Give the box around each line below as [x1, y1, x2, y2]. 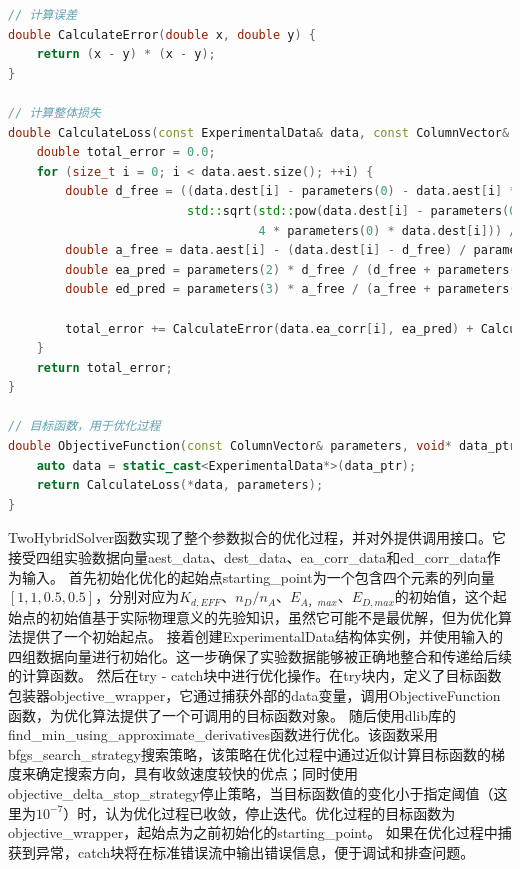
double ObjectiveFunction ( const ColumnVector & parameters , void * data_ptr [8, 439, 517, 454]
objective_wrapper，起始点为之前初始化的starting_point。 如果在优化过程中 [8, 822, 498, 843]
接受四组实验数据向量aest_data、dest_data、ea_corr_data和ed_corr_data [8, 547, 487, 568]
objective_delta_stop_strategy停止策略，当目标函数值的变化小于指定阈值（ [8, 783, 494, 804]
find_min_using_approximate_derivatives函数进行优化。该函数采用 [8, 724, 438, 745]
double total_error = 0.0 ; [36, 145, 216, 160]
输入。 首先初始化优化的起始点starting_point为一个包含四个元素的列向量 [21, 566, 495, 587]
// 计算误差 [8, 8, 78, 22]
